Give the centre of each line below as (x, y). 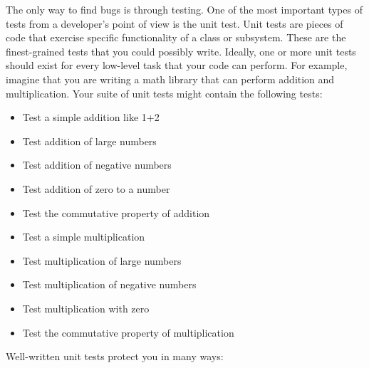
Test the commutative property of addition (116, 212)
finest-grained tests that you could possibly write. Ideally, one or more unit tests (181, 51)
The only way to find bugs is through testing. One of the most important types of (184, 9)
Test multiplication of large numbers (102, 260)
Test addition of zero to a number (96, 188)
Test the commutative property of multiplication (128, 332)
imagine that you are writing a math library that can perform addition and (170, 79)
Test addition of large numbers (89, 141)
